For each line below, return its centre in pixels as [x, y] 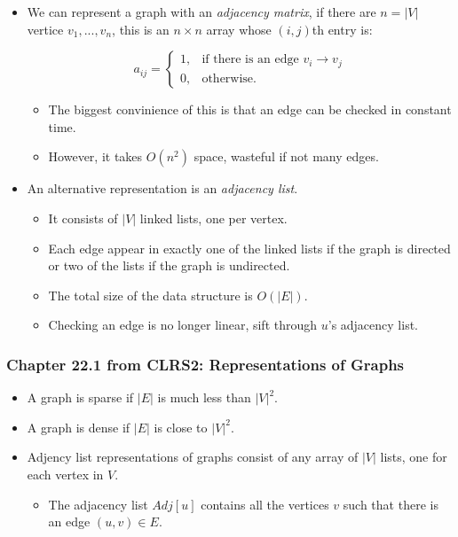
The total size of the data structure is [150, 295]
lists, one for [414, 457]
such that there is [391, 504]
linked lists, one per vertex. [213, 218]
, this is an [141, 29]
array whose [239, 29]
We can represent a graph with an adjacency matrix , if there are [201, 12]
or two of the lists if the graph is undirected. [169, 265]
